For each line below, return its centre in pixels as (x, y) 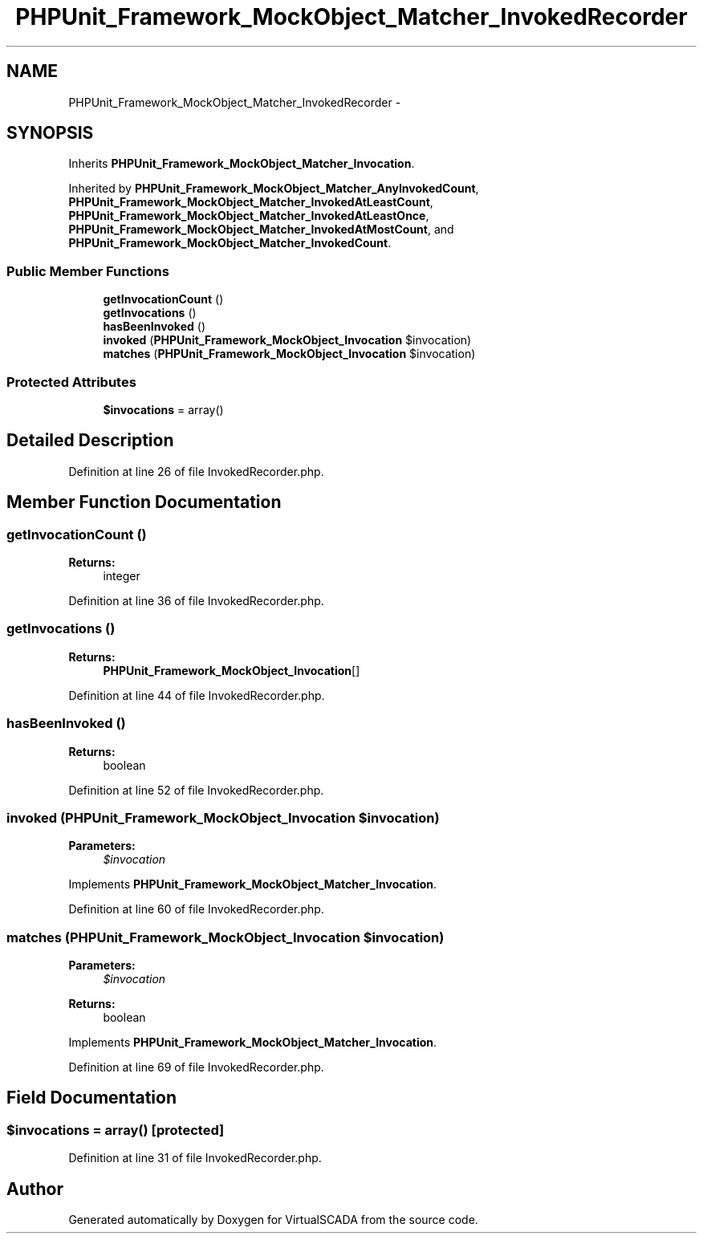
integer (122, 576)
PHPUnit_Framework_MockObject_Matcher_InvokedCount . (230, 243)
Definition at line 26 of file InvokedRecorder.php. (196, 471)
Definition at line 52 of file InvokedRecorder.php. (196, 790)
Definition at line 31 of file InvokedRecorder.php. (195, 1158)
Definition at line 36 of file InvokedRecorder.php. (196, 601)
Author (35, 1189)
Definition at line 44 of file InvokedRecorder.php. (197, 695)
